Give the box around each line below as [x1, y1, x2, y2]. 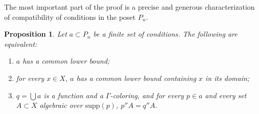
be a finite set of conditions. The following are [93, 28, 238, 39]
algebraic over [39, 100, 83, 110]
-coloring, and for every [110, 90, 184, 100]
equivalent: [4, 38, 37, 49]
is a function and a [43, 90, 104, 100]
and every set [205, 90, 247, 100]
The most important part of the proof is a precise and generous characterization [4, 2, 255, 12]
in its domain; [205, 72, 250, 83]
